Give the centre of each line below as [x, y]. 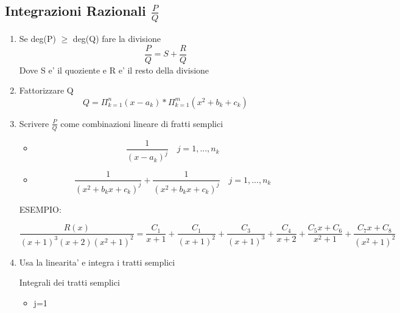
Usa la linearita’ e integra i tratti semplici [97, 262]
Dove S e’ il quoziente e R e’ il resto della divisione [114, 70]
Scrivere [34, 123]
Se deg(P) [37, 39]
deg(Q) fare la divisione [117, 39]
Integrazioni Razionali [75, 11]
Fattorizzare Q [46, 90]
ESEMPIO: [40, 209]
